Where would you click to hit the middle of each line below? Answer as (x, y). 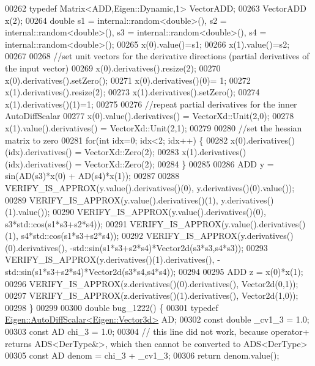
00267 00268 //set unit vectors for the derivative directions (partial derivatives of (157, 56)
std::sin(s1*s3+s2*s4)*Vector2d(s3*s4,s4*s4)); (91, 272)
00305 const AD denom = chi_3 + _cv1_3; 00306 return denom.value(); (142, 355)
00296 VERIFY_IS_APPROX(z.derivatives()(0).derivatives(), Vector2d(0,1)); (152, 283)
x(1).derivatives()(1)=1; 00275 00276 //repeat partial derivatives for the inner (151, 104)
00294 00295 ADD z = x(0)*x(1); (241, 272)
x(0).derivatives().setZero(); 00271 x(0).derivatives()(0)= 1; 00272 (128, 80)
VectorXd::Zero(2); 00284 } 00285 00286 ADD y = (179, 163)
